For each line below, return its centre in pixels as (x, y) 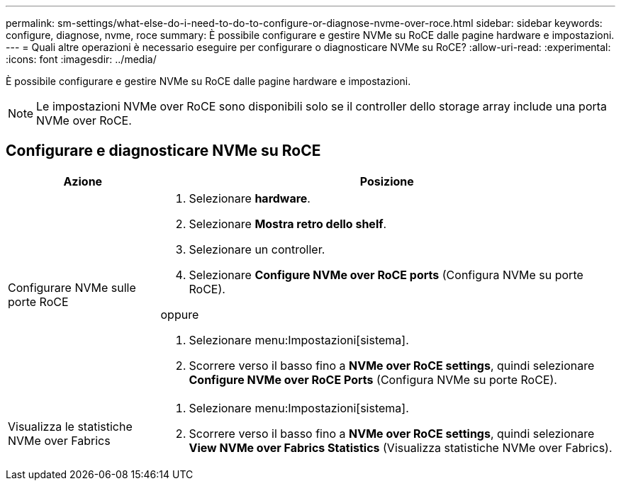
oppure (180, 314)
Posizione (387, 181)
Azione (83, 181)
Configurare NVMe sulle (72, 287)
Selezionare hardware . (250, 198)
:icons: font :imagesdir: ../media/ (81, 59)
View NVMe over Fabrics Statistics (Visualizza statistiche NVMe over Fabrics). (401, 447)
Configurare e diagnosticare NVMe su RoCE (163, 151)
